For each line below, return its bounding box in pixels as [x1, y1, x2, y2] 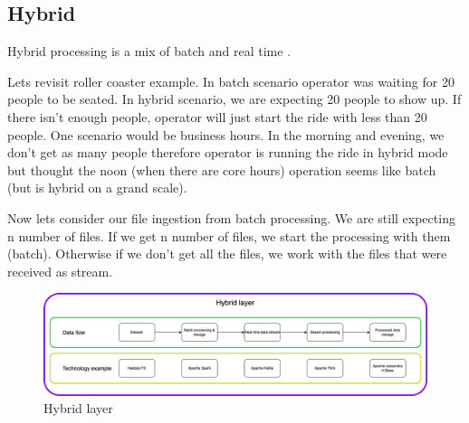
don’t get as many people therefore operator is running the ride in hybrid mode [7, 143, 448, 162]
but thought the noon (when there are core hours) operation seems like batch [7, 160, 436, 179]
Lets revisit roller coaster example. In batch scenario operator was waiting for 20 [7, 71, 455, 90]
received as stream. [7, 261, 113, 280]
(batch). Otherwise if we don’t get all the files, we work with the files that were [7, 244, 447, 263]
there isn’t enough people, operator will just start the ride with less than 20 [7, 107, 427, 126]
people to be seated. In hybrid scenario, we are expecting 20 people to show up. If [7, 89, 462, 108]
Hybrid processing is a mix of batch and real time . [7, 42, 292, 61]
